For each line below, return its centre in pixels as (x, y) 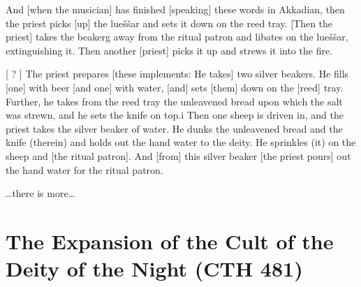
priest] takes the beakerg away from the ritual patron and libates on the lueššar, (177, 37)
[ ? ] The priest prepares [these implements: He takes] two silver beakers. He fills (177, 74)
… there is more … (40, 193)
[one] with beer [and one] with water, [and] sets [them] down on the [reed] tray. (175, 87)
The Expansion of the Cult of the (170, 241)
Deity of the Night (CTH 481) (154, 268)
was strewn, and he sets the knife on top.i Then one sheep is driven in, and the (175, 115)
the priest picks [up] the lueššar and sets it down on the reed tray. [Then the (169, 23)
